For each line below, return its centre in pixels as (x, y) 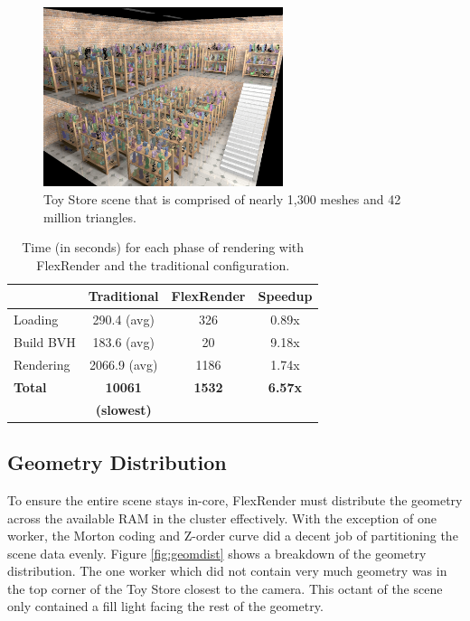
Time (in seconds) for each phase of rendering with (163, 247)
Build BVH (45, 342)
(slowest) (123, 409)
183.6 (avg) (123, 342)
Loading (36, 320)
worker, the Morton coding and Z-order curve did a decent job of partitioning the (233, 536)
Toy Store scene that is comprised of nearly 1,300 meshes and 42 (222, 199)
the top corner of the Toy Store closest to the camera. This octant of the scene (225, 588)
